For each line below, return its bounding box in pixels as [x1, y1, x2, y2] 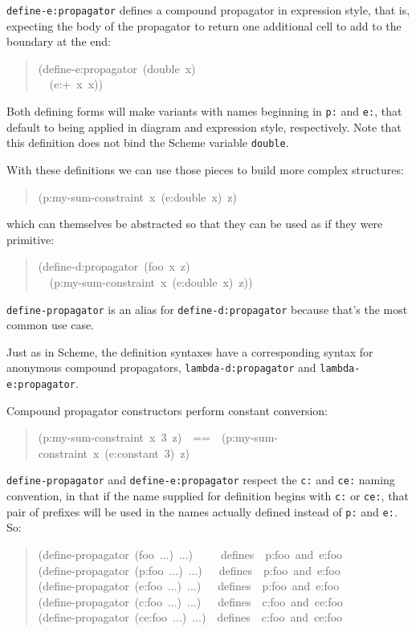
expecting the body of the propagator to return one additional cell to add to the [6, 17, 402, 34]
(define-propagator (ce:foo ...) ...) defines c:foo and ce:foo [38, 609, 343, 626]
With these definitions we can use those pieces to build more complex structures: [6, 161, 404, 177]
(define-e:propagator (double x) [38, 59, 196, 76]
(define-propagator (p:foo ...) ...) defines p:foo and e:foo [38, 561, 341, 578]
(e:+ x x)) [49, 75, 103, 92]
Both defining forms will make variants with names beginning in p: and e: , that [6, 103, 402, 120]
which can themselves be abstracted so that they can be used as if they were [6, 215, 383, 232]
